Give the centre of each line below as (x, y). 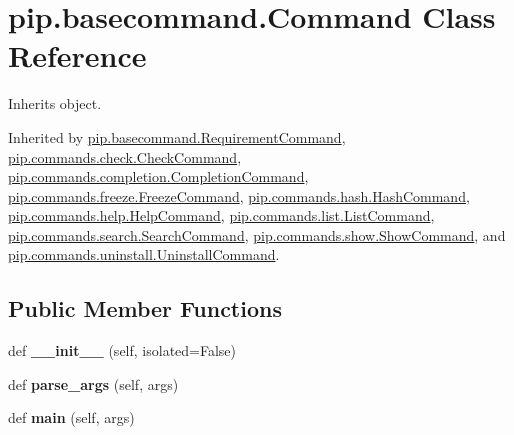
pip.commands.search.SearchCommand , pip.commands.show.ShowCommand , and (257, 234)
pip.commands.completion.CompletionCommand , (158, 176)
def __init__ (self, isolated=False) (122, 350)
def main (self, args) (71, 417)
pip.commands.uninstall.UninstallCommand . (144, 254)
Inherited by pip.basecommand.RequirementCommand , (177, 136)
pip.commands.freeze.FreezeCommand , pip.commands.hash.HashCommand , (239, 195)
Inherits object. (55, 103)
